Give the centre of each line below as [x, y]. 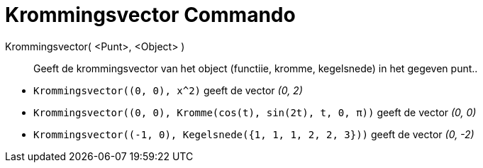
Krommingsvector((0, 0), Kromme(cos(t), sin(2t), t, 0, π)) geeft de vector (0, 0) [255, 112]
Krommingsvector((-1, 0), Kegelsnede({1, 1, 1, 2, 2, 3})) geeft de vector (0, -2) [254, 134]
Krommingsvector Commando [150, 15]
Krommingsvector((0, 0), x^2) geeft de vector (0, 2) [168, 90]
